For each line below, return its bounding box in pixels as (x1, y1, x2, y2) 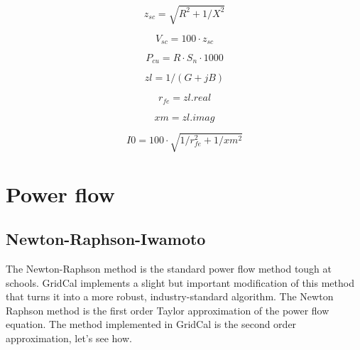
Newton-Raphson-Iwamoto (6, 228, 206, 250)
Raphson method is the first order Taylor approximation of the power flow (6, 302, 329, 317)
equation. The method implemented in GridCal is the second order (6, 317, 297, 332)
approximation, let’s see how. (6, 331, 132, 345)
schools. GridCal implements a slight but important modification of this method (6, 275, 354, 290)
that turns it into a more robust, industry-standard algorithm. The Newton (6, 289, 334, 304)
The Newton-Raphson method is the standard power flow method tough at (6, 261, 332, 276)
